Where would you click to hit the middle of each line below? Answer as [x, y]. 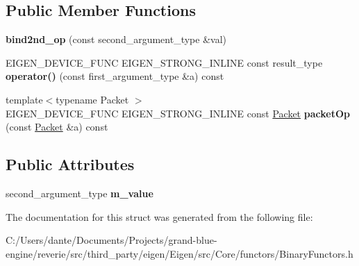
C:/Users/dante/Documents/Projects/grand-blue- [111, 240]
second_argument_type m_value [80, 193]
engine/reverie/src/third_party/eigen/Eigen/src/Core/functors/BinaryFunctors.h [179, 253]
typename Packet [92, 99]
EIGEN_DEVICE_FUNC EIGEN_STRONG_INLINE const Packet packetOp [178, 113]
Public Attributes [70, 164]
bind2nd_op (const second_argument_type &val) [116, 39]
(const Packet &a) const [57, 127]
